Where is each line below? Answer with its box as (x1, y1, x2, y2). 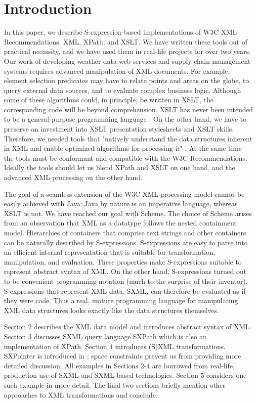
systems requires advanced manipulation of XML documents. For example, (4, 65, 230, 76)
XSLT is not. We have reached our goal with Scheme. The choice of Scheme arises (4, 208, 252, 218)
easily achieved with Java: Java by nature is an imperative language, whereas (4, 198, 238, 209)
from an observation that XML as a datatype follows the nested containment (4, 218, 237, 228)
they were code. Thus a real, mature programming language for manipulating (4, 295, 238, 306)
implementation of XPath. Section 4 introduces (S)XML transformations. (4, 341, 226, 351)
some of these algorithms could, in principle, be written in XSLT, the (4, 94, 214, 105)
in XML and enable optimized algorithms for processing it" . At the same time (4, 143, 242, 153)
